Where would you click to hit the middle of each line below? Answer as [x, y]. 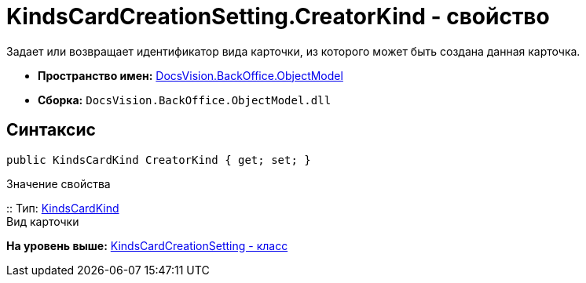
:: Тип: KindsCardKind [63, 208]
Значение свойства [59, 183]
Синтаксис [51, 130]
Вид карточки [43, 221]
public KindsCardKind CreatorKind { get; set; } [159, 160]
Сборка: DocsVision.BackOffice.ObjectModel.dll [185, 100]
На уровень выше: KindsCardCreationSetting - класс [147, 245]
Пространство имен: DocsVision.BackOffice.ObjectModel [190, 75]
